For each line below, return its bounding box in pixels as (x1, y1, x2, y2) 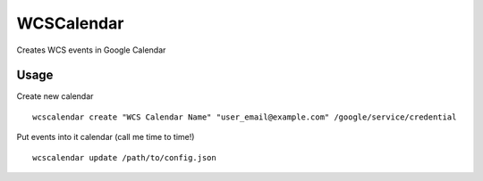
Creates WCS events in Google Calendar (16, 45, 166, 55)
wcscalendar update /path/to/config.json (32, 152, 216, 162)
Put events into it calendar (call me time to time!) (16, 132, 195, 143)
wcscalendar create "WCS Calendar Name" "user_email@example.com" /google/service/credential (32, 111, 457, 122)
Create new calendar (16, 91, 94, 102)
